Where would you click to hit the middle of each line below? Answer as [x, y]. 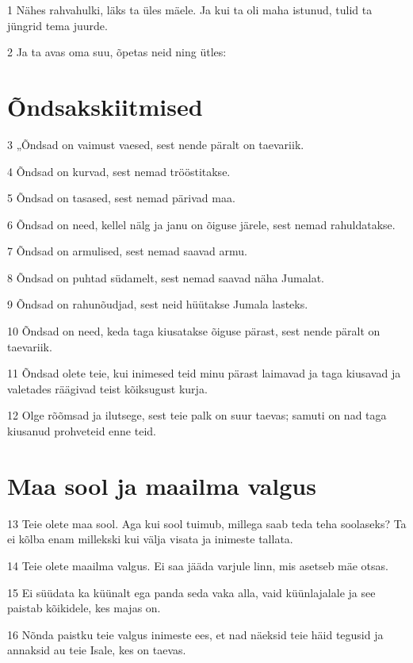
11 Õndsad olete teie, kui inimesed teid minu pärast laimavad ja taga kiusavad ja [204, 373]
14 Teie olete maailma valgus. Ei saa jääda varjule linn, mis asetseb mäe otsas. [198, 565]
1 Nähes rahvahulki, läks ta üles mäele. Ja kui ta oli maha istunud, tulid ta [190, 10]
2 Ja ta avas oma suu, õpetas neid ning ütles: [117, 52]
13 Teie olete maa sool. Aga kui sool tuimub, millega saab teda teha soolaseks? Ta [207, 523]
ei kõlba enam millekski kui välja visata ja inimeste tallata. [150, 539]
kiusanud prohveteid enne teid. [82, 431]
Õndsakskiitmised [105, 106]
